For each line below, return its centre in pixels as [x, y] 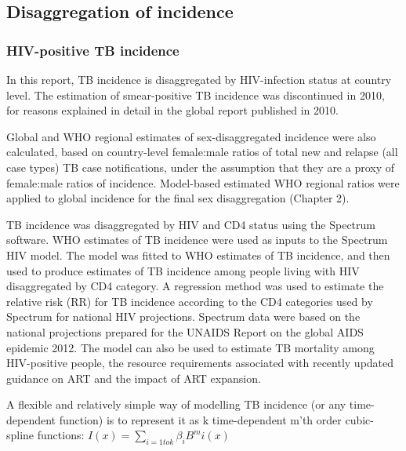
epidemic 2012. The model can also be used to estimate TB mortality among [190, 347]
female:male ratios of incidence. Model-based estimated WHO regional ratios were [203, 182]
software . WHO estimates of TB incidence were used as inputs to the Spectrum [197, 240]
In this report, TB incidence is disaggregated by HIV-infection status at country [199, 79]
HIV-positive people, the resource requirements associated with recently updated [200, 363]
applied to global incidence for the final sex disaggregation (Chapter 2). [178, 198]
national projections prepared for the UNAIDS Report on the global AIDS [185, 331]
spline [20, 435]
